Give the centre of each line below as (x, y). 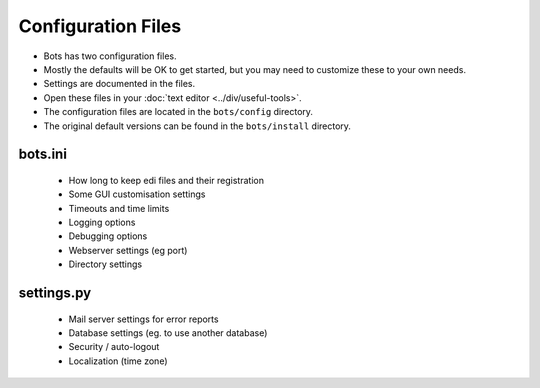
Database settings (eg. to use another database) (168, 333)
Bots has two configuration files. (110, 56)
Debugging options (108, 236)
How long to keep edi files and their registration (166, 180)
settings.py (55, 293)
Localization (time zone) (118, 361)
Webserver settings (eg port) (128, 250)
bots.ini (42, 154)
